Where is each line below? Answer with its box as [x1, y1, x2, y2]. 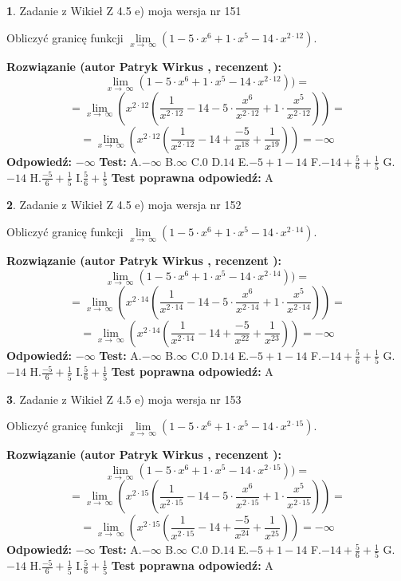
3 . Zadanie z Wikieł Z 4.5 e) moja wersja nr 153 [6, 390, 242, 407]
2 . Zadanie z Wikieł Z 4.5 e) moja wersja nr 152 [6, 196, 242, 213]
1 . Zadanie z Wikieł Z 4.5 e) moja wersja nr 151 [6, 2, 242, 18]
